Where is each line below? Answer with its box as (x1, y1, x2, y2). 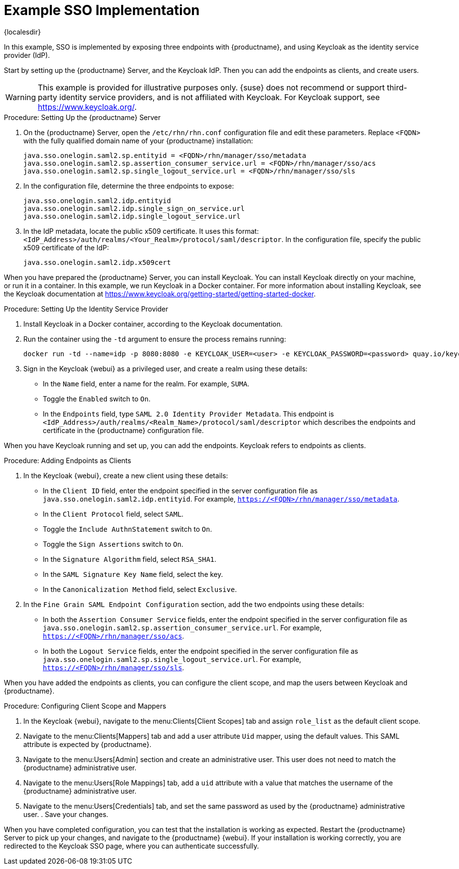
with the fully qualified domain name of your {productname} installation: (23, 136, 253, 145)
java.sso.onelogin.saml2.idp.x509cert (23, 258, 171, 266)
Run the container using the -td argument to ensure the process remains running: (23, 334, 286, 343)
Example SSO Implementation (4, 2, 200, 18)
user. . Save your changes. (23, 810, 108, 818)
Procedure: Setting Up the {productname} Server (4, 113, 161, 122)
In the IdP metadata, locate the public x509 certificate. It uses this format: (23, 226, 259, 235)
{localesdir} (4, 27, 41, 36)
